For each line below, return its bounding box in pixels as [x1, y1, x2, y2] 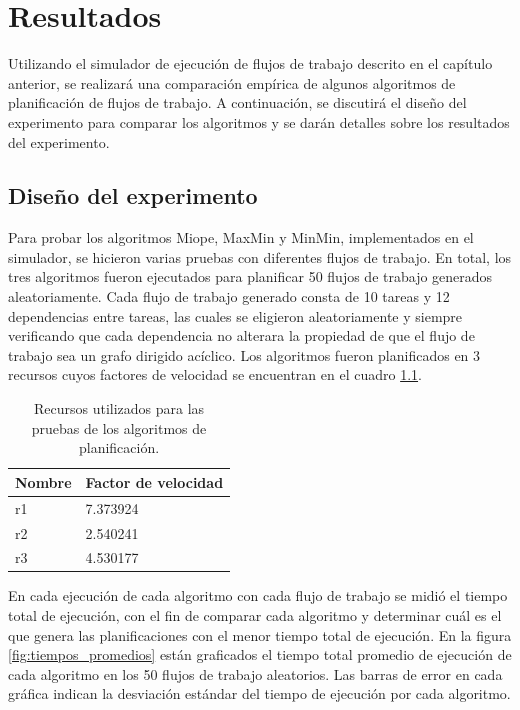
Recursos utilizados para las [33, 398, 205, 419]
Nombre [15, 471, 72, 492]
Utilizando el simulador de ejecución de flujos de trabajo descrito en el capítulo [8, 53, 493, 74]
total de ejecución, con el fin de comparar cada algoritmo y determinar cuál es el [8, 605, 502, 626]
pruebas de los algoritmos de [31, 417, 207, 438]
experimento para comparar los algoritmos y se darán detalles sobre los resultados [8, 111, 510, 132]
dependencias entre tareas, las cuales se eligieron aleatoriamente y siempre [8, 305, 463, 326]
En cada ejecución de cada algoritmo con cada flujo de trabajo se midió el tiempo [8, 585, 508, 606]
